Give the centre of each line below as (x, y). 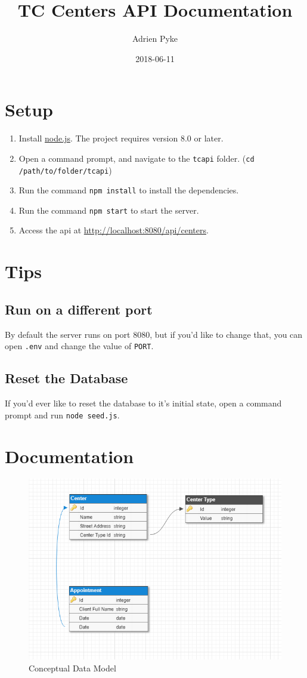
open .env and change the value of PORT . (79, 346)
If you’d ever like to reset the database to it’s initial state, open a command (143, 403)
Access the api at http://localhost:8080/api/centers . (114, 230)
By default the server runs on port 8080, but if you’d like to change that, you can (154, 334)
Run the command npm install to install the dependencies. (129, 190)
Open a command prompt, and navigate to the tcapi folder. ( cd (137, 158)
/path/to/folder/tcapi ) (65, 170)
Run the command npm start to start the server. (109, 210)
